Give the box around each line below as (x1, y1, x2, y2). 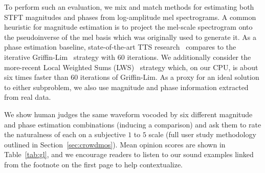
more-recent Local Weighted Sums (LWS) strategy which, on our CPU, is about (4, 61, 258, 72)
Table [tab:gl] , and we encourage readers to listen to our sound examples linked (4, 149, 254, 160)
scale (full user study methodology (148, 129, 256, 140)
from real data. (4, 92, 51, 102)
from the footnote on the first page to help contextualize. (4, 159, 183, 169)
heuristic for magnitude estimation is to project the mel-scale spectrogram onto (4, 21, 253, 32)
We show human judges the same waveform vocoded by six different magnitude (4, 109, 253, 119)
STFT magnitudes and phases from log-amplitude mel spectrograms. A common (4, 11, 256, 22)
